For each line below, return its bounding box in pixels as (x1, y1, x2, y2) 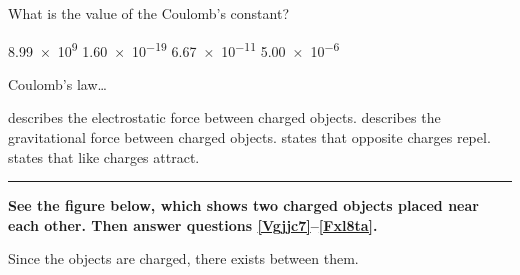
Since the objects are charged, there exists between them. (8, 248, 359, 269)
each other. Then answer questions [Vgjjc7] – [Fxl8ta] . (8, 214, 378, 235)
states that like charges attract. (8, 146, 200, 167)
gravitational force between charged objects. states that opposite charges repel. (8, 127, 491, 148)
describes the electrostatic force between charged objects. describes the (8, 107, 441, 128)
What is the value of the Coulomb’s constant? (8, 3, 289, 23)
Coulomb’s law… (8, 73, 107, 94)
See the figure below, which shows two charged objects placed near (8, 195, 479, 216)
